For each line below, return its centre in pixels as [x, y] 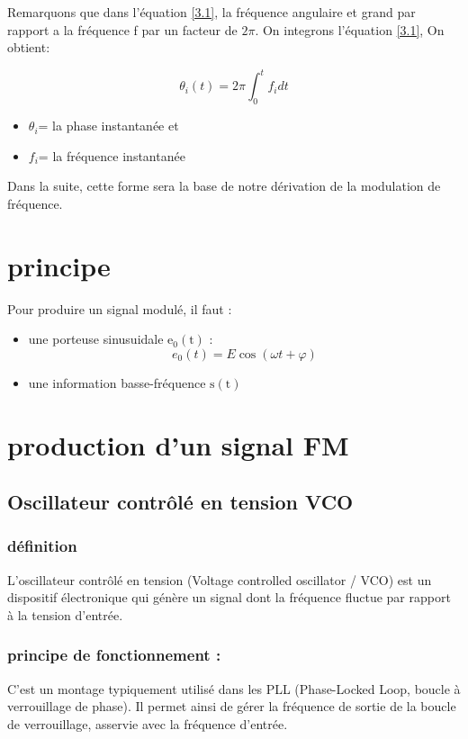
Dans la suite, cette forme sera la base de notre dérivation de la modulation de [224, 186]
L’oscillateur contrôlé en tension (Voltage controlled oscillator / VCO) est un [220, 579]
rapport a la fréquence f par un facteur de [122, 29]
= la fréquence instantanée [112, 155]
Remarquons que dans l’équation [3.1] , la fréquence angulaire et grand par [211, 12]
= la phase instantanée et [108, 126]
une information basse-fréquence [117, 382]
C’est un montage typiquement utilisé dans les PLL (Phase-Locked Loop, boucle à [234, 688]
